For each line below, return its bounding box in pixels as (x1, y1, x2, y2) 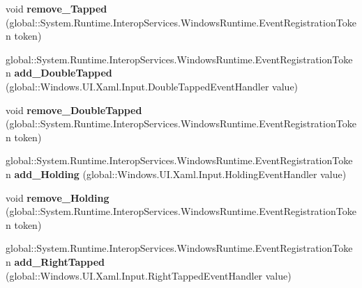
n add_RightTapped (6, 254, 105, 269)
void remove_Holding (6, 190, 110, 205)
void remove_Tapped (6, 1, 107, 15)
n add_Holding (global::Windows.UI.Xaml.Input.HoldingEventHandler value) (6, 166, 347, 181)
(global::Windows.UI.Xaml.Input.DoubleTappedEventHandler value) (6, 79, 299, 93)
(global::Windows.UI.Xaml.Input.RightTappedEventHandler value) (6, 268, 292, 282)
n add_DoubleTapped (6, 65, 112, 80)
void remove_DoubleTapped (6, 102, 142, 117)
